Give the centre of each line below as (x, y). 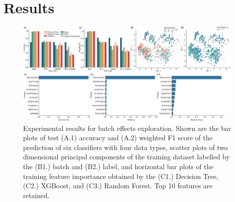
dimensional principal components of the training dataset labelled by (127, 157)
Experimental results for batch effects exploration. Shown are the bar (127, 128)
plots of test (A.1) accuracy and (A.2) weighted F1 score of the (118, 138)
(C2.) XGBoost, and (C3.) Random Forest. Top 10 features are (118, 186)
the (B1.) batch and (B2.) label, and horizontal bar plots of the (118, 166)
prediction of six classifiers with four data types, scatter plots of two (126, 147)
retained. (36, 195)
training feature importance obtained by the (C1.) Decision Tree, (121, 176)
